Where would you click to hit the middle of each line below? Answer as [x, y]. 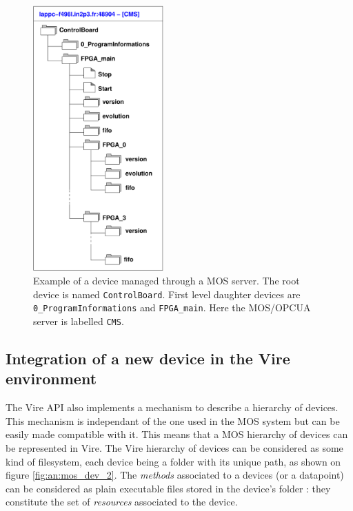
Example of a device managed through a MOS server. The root [167, 281]
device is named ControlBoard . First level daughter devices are [167, 294]
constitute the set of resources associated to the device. [122, 502]
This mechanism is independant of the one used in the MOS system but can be [173, 420]
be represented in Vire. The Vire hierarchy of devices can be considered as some [174, 447]
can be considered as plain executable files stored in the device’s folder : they [168, 488]
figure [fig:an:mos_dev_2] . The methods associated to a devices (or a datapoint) [175, 475]
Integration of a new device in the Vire [148, 358]
